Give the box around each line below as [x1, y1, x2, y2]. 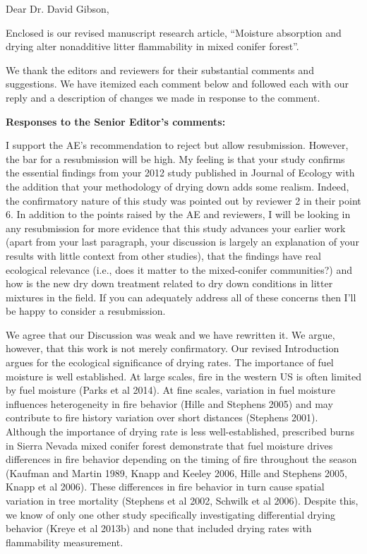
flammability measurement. [6, 534, 124, 549]
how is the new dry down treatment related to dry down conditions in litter [6, 276, 333, 291]
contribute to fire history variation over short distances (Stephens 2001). [6, 410, 318, 425]
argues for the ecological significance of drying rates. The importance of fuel [6, 355, 334, 370]
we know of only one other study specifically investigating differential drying [6, 507, 336, 522]
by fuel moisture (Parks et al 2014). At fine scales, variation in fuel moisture [6, 383, 335, 397]
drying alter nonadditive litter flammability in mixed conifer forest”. [6, 39, 299, 54]
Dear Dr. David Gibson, [6, 1, 109, 16]
